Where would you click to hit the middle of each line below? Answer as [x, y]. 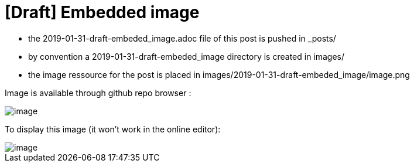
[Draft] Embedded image [102, 12]
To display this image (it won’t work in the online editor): [113, 129]
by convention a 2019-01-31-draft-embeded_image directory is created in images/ [187, 56]
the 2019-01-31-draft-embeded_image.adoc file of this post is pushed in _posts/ [182, 38]
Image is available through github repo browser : [98, 93]
